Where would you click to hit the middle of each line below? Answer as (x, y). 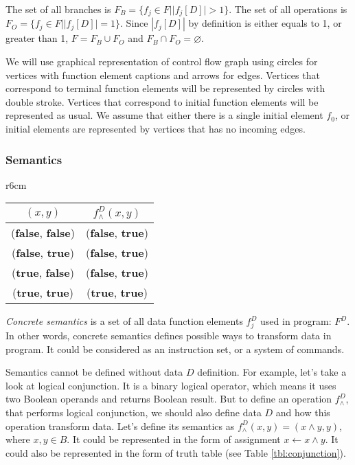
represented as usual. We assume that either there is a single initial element (164, 115)
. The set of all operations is (288, 9)
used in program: (296, 321)
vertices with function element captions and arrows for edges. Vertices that (163, 75)
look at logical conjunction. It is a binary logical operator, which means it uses (171, 385)
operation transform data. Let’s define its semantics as (120, 426)
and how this (303, 412)
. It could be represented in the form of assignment (174, 439)
